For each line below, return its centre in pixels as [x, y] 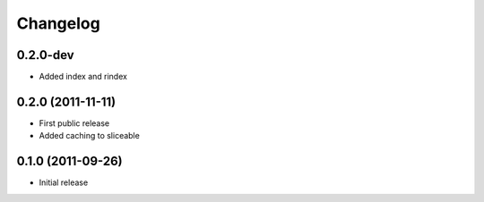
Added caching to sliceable [90, 136]
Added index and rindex [83, 77]
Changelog [58, 23]
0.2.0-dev [46, 55]
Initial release [64, 182]
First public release [74, 123]
